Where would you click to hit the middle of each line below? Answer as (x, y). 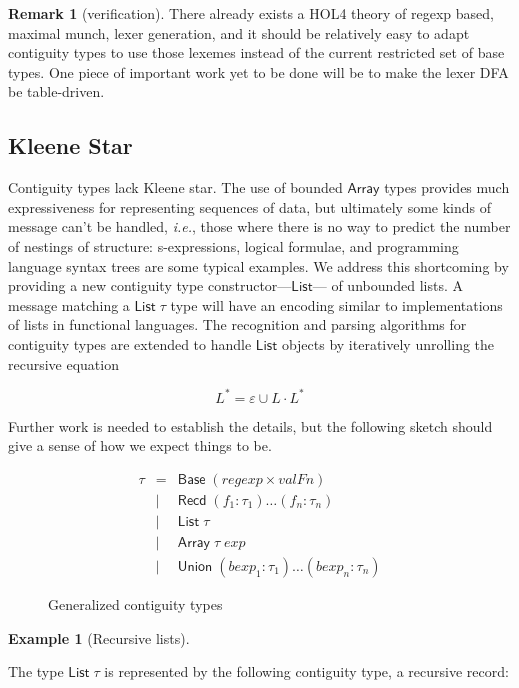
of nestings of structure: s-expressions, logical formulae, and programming (233, 245)
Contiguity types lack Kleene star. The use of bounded (175, 187)
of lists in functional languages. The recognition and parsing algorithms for (237, 324)
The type (36, 671)
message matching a (69, 304)
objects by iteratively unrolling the (388, 343)
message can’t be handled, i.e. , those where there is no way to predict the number (259, 226)
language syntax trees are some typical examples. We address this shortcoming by (258, 265)
